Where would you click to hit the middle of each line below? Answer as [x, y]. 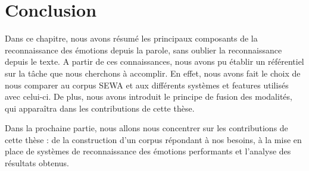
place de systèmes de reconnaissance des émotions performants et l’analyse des [148, 151]
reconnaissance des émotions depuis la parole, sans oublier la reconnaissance [143, 50]
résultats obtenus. [37, 163]
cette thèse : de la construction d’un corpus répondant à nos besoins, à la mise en [153, 139]
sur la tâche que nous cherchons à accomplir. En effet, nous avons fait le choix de [153, 73]
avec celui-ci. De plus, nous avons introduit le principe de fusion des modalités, [149, 96]
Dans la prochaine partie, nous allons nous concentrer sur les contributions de [146, 128]
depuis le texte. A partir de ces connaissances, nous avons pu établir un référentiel [154, 61]
